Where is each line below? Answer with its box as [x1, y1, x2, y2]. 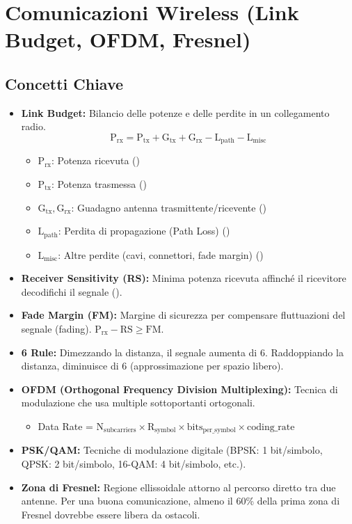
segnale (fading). [21, 321, 92, 336]
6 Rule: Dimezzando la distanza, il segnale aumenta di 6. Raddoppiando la [21, 344, 344, 359]
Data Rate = [38, 418, 93, 433]
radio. [21, 119, 46, 134]
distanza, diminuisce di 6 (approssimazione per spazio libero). [21, 358, 284, 373]
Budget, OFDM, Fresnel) [5, 25, 251, 54]
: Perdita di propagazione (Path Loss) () [58, 223, 230, 238]
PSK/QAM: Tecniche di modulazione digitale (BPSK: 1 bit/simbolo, [21, 443, 323, 457]
